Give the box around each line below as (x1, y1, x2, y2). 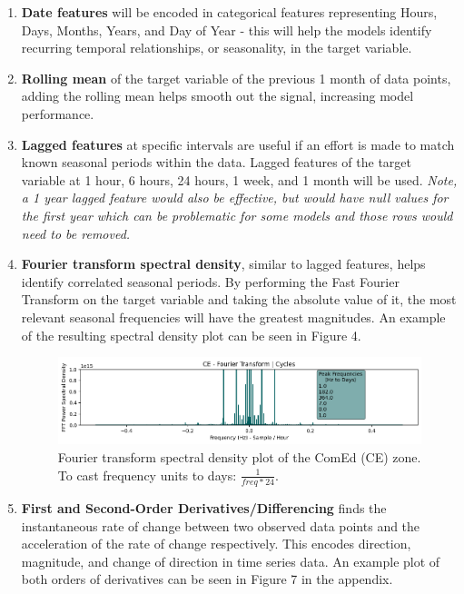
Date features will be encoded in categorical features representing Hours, (21, 3, 438, 21)
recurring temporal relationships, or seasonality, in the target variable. (21, 38, 412, 57)
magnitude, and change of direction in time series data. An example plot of (21, 551, 440, 570)
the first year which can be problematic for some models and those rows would (21, 205, 453, 224)
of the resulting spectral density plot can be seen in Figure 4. (21, 325, 361, 344)
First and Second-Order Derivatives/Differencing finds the (21, 498, 387, 517)
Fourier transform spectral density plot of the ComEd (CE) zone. (57, 448, 421, 467)
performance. (21, 104, 94, 123)
